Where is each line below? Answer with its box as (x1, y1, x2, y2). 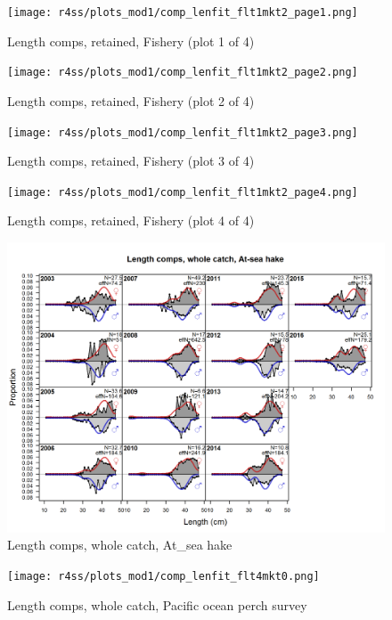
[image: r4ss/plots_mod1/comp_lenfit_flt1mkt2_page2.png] (7, 66, 358, 79)
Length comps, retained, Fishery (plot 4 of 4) (7, 211, 255, 230)
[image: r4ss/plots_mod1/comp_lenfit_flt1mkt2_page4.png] (7, 185, 358, 199)
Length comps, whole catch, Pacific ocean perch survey (7, 595, 307, 614)
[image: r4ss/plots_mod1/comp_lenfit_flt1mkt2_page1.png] (7, 6, 358, 19)
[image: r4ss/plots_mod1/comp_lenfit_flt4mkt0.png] (7, 570, 320, 583)
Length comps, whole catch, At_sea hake (7, 535, 233, 554)
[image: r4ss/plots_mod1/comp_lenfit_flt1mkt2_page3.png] (7, 126, 358, 139)
